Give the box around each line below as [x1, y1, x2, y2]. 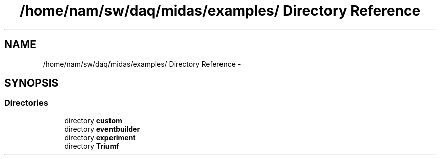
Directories [4, 98, 48, 108]
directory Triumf [64, 141, 119, 150]
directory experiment [64, 133, 136, 142]
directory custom [64, 116, 122, 125]
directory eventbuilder [64, 124, 140, 133]
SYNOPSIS [4, 77, 59, 90]
